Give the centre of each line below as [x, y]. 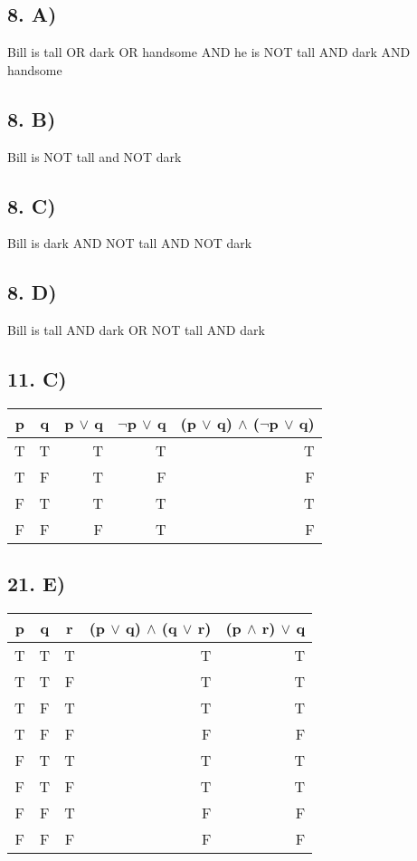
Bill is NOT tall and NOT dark [95, 156]
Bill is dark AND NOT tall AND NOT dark [130, 243]
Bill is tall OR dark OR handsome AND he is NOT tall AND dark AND [209, 52]
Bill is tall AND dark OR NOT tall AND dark [136, 330]
